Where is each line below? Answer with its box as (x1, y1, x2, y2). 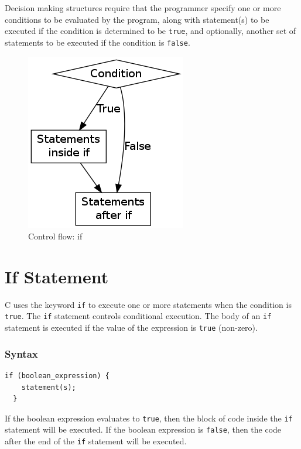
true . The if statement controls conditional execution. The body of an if (5, 310, 272, 322)
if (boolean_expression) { (5, 372, 110, 380)
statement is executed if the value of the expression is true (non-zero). (5, 321, 258, 334)
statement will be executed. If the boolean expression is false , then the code (5, 423, 282, 436)
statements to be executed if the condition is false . (5, 36, 190, 48)
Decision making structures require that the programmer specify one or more (5, 2, 281, 13)
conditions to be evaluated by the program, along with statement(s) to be (5, 13, 269, 25)
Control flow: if (28, 230, 83, 242)
